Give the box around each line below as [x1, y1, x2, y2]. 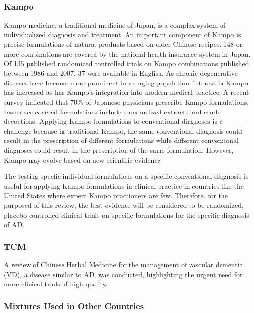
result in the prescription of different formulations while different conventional [4, 135, 239, 145]
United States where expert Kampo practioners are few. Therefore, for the [4, 190, 228, 200]
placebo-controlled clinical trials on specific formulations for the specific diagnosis [4, 209, 250, 220]
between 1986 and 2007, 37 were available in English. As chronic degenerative [4, 68, 238, 78]
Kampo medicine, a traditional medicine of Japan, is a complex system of [4, 20, 226, 30]
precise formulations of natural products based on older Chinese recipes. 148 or [4, 39, 243, 49]
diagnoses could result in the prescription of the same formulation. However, [4, 144, 234, 155]
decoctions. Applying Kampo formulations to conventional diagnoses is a [4, 116, 223, 126]
